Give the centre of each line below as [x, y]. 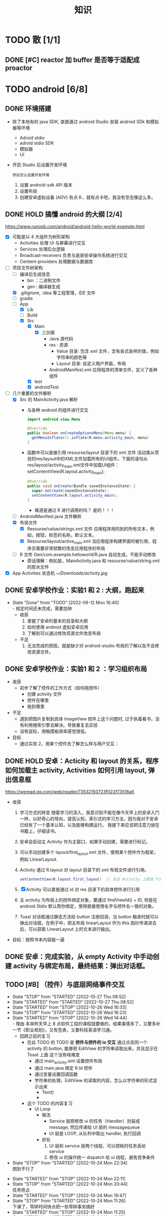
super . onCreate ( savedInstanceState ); [70, 491]
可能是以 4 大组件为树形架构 [41, 237]
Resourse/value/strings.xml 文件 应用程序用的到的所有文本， [89, 528]
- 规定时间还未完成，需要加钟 [42, 608]
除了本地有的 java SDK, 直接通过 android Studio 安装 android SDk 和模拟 [85, 122]
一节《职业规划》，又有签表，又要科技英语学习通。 [63, 1030]
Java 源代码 [61, 339]
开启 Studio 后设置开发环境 [40, 165]
